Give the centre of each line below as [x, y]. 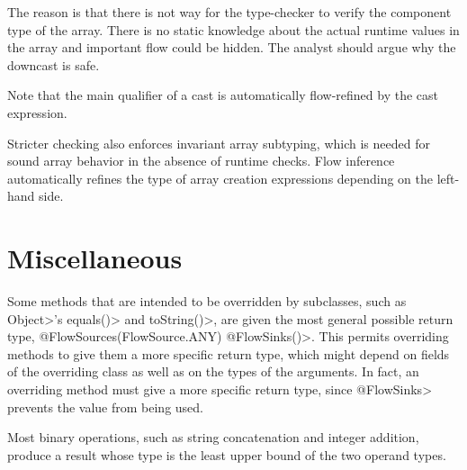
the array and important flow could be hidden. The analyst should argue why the [232, 47]
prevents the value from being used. [106, 407]
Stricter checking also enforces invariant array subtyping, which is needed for [219, 143]
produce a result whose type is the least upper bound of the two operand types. [227, 454]
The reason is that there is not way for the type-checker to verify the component [229, 12]
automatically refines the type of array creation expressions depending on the [220, 178]
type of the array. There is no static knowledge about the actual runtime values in [233, 29]
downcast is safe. [54, 64]
